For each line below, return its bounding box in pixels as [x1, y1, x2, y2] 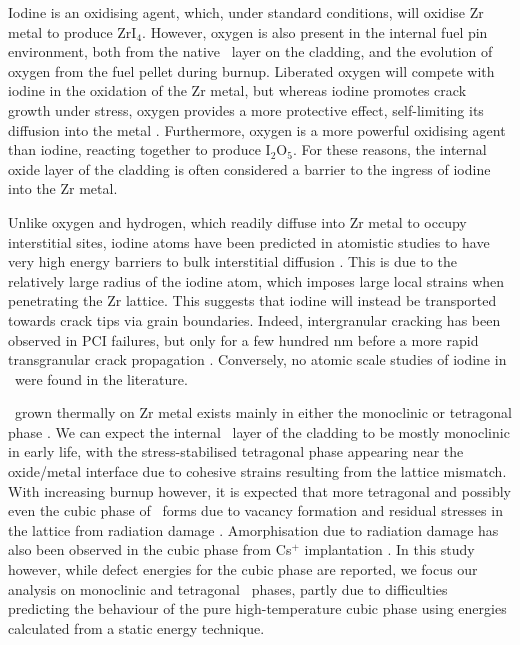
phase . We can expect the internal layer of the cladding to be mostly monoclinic [8, 421, 510, 442]
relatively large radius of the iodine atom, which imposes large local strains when [8, 270, 505, 291]
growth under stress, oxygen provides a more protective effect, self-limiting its [8, 99, 484, 120]
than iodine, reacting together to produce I [8, 139, 271, 160]
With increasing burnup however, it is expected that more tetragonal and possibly [8, 480, 511, 501]
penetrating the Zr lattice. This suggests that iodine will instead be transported [8, 290, 497, 311]
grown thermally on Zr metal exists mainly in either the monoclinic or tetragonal [14, 402, 512, 423]
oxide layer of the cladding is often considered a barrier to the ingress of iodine [8, 158, 491, 179]
